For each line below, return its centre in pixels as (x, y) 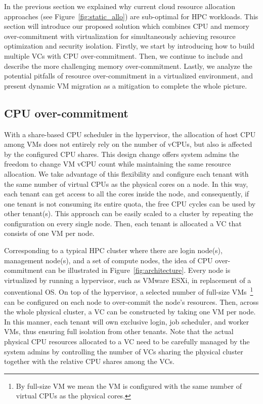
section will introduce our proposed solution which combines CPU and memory (127, 26)
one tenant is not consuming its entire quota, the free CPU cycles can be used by (130, 203)
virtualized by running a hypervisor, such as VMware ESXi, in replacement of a (128, 280)
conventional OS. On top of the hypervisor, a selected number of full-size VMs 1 (129, 291)
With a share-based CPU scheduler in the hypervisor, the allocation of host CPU (130, 134)
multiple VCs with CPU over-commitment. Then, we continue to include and (123, 55)
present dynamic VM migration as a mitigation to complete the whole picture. (126, 85)
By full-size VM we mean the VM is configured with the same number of (129, 386)
